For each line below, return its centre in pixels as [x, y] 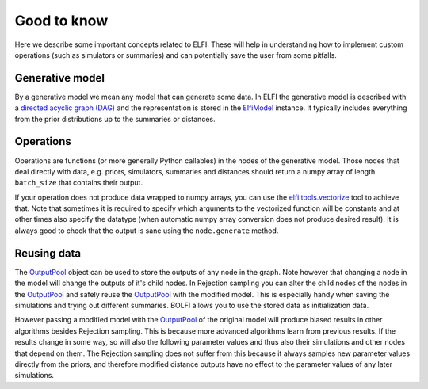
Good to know [61, 21]
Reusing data [48, 253]
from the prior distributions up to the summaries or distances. [115, 119]
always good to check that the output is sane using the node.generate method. [147, 231]
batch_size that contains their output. [78, 183]
